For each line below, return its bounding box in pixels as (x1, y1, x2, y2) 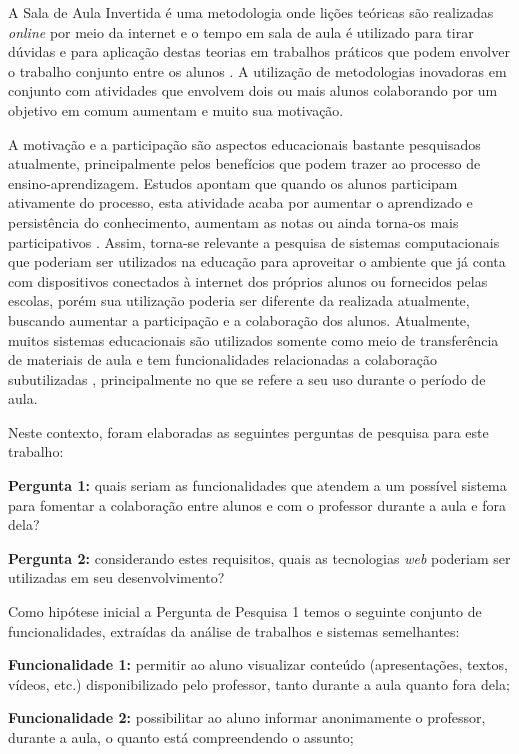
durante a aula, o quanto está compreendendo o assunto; (8, 727, 354, 747)
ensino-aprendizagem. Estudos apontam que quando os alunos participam (8, 172, 458, 193)
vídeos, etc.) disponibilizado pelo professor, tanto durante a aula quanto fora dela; (8, 673, 510, 694)
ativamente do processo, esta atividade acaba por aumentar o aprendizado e (8, 192, 473, 213)
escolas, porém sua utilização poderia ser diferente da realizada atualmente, (8, 290, 470, 311)
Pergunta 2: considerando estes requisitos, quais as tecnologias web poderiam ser (8, 547, 511, 568)
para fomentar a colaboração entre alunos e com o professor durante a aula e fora (8, 494, 506, 515)
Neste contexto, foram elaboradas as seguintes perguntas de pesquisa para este (8, 421, 489, 442)
